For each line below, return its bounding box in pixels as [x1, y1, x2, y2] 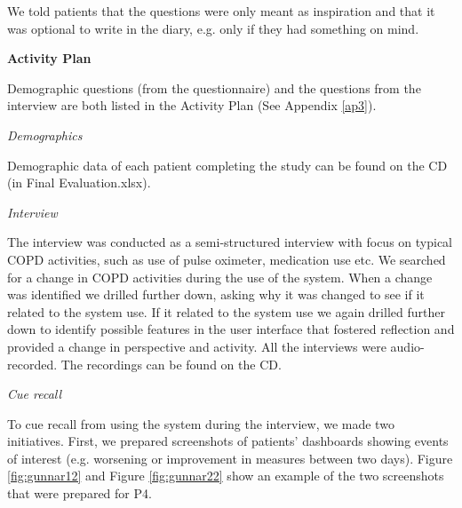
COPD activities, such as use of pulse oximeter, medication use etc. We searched [7, 250, 446, 268]
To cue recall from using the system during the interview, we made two [7, 414, 394, 433]
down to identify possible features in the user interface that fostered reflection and [7, 320, 455, 338]
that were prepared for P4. [7, 484, 152, 503]
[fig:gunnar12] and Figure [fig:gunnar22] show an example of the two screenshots [7, 466, 444, 485]
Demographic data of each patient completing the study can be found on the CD [7, 155, 448, 174]
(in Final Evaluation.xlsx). [7, 173, 151, 192]
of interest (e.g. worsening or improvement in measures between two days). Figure [7, 448, 453, 467]
